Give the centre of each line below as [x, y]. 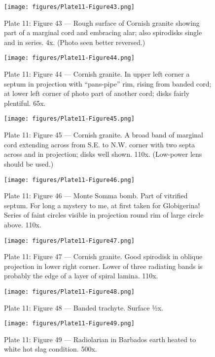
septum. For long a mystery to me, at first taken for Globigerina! [102, 205]
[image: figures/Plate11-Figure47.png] [69, 241]
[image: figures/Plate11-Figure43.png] [69, 7]
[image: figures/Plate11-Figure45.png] [69, 119]
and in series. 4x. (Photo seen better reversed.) [75, 42]
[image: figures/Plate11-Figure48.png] [69, 291]
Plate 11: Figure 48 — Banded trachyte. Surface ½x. [84, 307]
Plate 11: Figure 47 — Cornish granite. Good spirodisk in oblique [103, 256]
